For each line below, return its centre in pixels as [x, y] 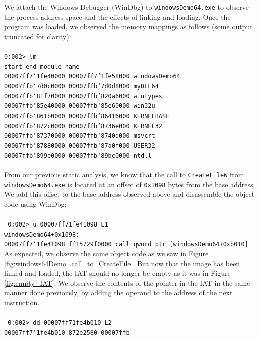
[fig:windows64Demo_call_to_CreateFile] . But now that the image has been [122, 263]
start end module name [42, 67]
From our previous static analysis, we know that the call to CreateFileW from [124, 174]
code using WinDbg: [35, 204]
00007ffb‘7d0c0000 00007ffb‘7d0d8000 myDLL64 [81, 86]
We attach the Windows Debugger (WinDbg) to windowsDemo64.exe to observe [126, 7]
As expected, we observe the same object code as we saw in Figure [106, 253]
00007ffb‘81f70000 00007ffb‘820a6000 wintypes [83, 96]
